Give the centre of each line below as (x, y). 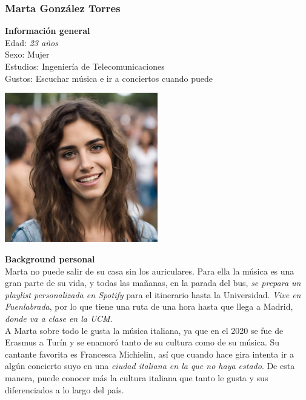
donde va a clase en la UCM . (59, 318)
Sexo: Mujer (27, 54)
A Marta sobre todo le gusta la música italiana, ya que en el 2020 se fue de (144, 330)
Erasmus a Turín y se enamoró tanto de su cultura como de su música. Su (142, 342)
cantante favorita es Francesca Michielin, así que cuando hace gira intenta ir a (149, 354)
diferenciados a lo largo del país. (65, 389)
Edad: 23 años (32, 42)
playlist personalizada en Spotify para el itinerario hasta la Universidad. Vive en (153, 294)
